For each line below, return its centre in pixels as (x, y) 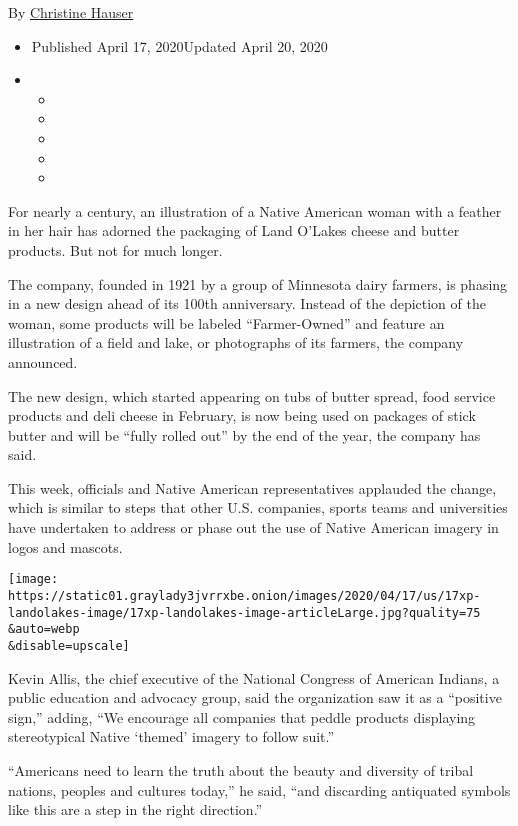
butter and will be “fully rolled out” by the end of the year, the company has (244, 434)
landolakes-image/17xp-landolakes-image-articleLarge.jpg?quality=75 (244, 612)
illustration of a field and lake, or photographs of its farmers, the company (236, 342)
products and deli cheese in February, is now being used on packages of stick (242, 415)
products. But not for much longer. (115, 249)
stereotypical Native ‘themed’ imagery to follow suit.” (171, 736)
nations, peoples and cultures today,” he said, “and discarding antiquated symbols (259, 789)
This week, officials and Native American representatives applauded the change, (252, 487)
